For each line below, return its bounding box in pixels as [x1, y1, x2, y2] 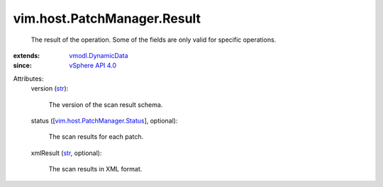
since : [13, 61, 32, 70]
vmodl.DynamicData [69, 51, 128, 59]
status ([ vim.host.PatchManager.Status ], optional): [30, 116, 178, 125]
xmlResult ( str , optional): [30, 149, 102, 157]
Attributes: [13, 74, 44, 83]
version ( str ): [30, 84, 69, 93]
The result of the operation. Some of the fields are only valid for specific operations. [30, 35, 277, 44]
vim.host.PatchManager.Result [13, 11, 201, 26]
